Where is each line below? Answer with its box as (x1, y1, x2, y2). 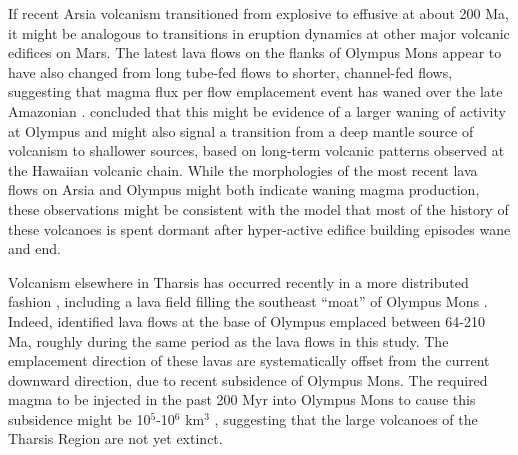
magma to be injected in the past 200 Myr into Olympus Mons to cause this (8, 389, 476, 410)
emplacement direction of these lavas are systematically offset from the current (8, 350, 490, 371)
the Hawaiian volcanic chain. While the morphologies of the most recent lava (8, 159, 478, 180)
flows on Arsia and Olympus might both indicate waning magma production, (8, 179, 480, 200)
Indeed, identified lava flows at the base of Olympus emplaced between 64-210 (8, 310, 485, 331)
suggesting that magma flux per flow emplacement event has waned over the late (8, 81, 503, 102)
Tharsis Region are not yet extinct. (8, 428, 223, 449)
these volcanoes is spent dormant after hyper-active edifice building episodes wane (8, 218, 511, 239)
